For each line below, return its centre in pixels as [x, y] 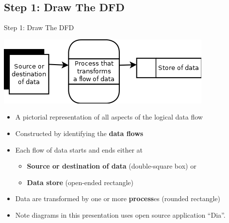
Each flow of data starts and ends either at [79, 149]
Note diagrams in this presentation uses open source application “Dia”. [120, 214]
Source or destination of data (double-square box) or [112, 166]
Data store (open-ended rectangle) [80, 182]
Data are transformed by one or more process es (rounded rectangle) [118, 198]
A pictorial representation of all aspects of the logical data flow [109, 117]
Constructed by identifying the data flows [79, 133]
